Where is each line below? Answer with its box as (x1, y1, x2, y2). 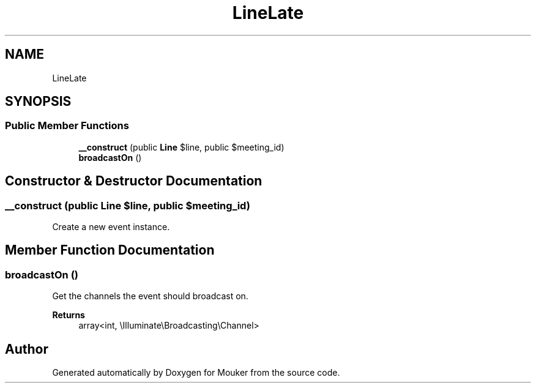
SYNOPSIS (5, 94, 72, 110)
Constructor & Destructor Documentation (5, 173, 262, 189)
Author (5, 341, 48, 357)
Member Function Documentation (5, 242, 215, 258)
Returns (52, 310, 85, 321)
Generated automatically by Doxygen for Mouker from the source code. (52, 367, 340, 378)
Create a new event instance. (52, 222, 170, 233)
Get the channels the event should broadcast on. (52, 291, 248, 302)
